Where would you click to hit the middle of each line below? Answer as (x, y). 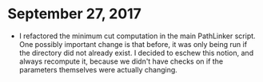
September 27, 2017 (74, 14)
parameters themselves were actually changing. (98, 69)
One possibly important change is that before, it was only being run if (133, 44)
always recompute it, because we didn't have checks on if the (121, 61)
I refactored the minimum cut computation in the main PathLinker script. (137, 36)
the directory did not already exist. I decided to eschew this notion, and (136, 53)
